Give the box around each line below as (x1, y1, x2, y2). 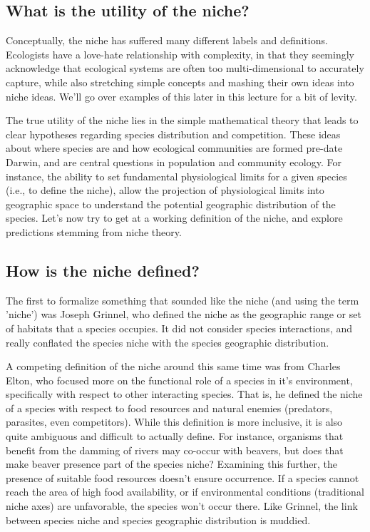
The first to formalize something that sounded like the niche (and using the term (6, 292, 359, 307)
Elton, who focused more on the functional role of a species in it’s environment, (6, 372, 353, 387)
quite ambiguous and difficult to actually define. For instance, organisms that (6, 429, 344, 444)
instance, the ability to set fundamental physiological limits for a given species (6, 168, 347, 183)
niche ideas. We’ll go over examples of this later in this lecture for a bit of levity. (6, 88, 357, 103)
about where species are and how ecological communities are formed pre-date (6, 140, 343, 155)
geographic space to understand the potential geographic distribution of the (6, 196, 336, 211)
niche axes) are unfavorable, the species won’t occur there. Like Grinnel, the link (6, 498, 358, 513)
